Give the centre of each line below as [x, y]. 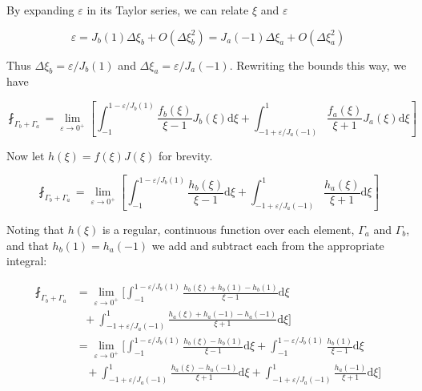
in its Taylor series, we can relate [168, 10]
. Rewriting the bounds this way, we [318, 64]
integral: [27, 261]
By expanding [40, 10]
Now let [26, 155]
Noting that [35, 230]
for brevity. [185, 155]
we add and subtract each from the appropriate [268, 245]
